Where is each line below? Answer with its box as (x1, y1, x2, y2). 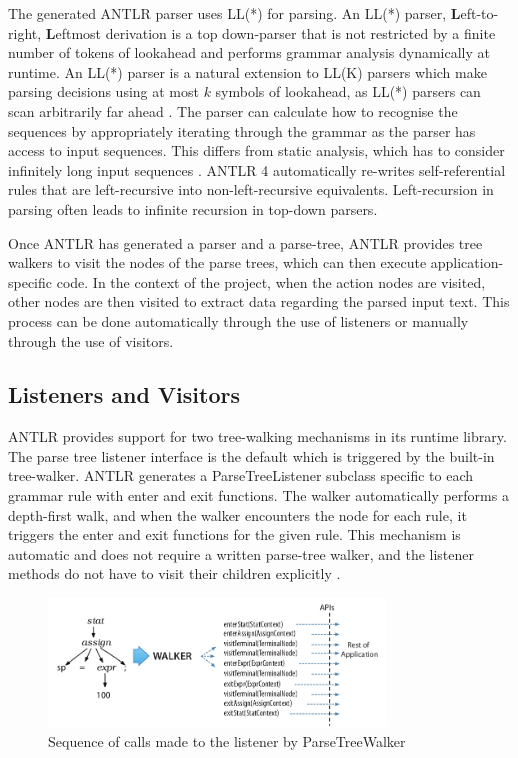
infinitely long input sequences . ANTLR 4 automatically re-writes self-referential (8, 159, 506, 180)
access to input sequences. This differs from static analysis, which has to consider (8, 140, 505, 161)
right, (8, 22, 42, 43)
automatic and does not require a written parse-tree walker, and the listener (8, 543, 474, 564)
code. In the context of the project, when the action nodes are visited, (56, 271, 486, 292)
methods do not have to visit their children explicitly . (8, 563, 341, 584)
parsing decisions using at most (8, 81, 199, 102)
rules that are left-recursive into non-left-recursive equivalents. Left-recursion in (8, 179, 494, 200)
